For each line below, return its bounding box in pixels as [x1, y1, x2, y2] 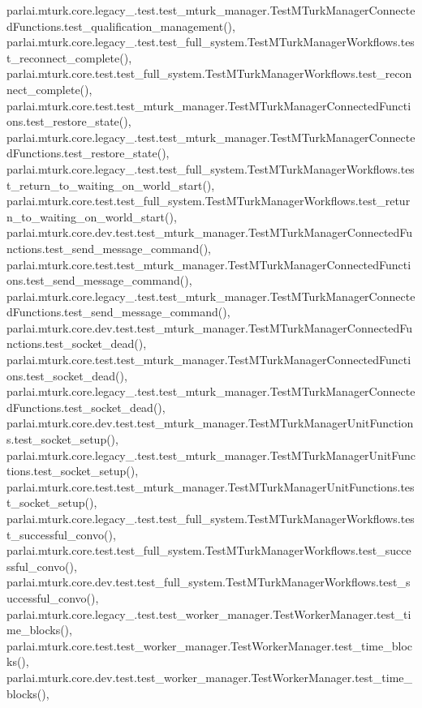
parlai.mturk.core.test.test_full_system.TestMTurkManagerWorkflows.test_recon [6, 65, 412, 82]
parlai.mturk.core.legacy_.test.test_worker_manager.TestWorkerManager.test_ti [6, 605, 411, 622]
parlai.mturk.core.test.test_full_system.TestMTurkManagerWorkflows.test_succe [6, 542, 411, 559]
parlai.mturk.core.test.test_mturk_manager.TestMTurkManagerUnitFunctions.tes [6, 478, 415, 495]
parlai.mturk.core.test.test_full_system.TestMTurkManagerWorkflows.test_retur [6, 192, 411, 209]
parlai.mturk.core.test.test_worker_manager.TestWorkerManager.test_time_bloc [6, 637, 413, 654]
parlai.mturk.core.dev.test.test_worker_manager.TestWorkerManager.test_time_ [6, 668, 413, 685]
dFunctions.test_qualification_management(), [6, 17, 235, 34]
